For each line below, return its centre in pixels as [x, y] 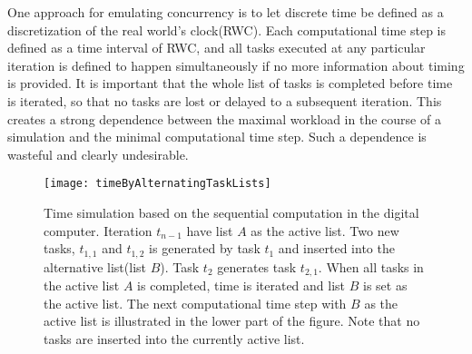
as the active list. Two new [325, 230]
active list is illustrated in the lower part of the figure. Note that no [232, 321]
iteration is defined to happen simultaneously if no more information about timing [236, 65]
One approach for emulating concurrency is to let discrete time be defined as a [226, 12]
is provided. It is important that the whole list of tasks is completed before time [230, 83]
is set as [385, 285]
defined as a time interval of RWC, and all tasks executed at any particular [216, 48]
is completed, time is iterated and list [241, 285]
